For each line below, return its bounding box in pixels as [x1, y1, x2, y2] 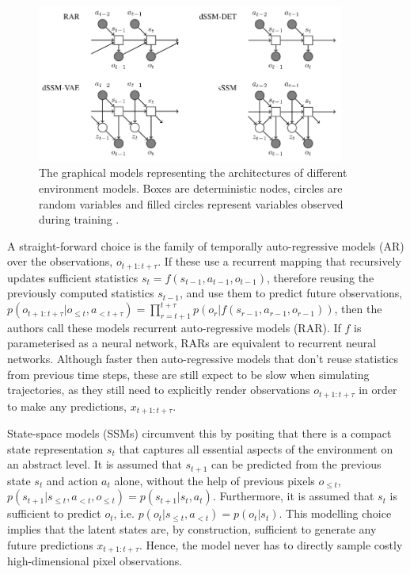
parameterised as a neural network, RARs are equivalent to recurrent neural [7, 335, 377, 351]
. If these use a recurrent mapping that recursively [158, 253, 401, 270]
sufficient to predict [7, 505, 101, 522]
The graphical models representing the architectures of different [39, 164, 347, 181]
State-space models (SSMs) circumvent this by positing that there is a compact [7, 425, 392, 442]
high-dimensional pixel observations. [7, 553, 183, 569]
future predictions [7, 536, 93, 553]
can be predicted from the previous [211, 456, 382, 473]
